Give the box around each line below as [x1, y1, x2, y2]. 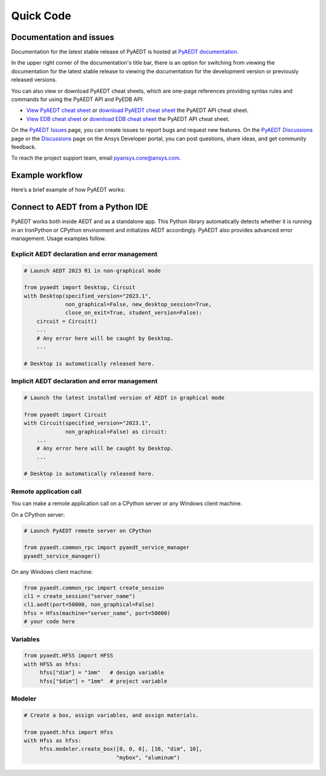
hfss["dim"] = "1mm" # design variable [39, 669, 164, 676]
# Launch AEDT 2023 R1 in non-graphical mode [24, 267, 161, 274]
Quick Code [11, 9, 72, 22]
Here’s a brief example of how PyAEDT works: [11, 186, 126, 194]
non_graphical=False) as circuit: [65, 428, 167, 435]
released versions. [11, 76, 57, 83]
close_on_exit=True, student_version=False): [65, 309, 202, 316]
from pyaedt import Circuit [24, 411, 107, 418]
